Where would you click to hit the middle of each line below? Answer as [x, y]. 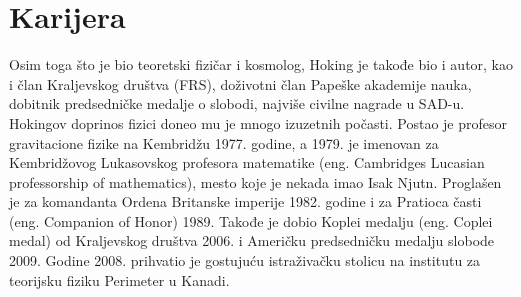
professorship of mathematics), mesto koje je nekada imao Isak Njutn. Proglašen [255, 181]
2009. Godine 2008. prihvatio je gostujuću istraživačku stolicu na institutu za [245, 260]
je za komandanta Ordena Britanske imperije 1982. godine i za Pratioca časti [245, 201]
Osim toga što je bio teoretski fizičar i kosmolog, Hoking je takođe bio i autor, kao [261, 64]
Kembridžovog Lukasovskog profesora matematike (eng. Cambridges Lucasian [247, 162]
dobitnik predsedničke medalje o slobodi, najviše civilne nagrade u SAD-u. [237, 103]
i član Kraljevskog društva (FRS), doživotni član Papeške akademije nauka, [240, 83]
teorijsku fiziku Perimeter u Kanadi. [119, 279]
